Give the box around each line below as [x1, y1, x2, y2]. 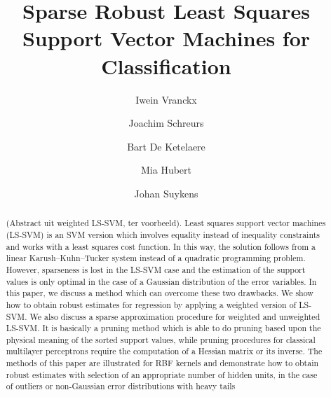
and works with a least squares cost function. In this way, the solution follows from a [6, 240, 316, 252]
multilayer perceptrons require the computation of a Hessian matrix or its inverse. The [6, 345, 323, 357]
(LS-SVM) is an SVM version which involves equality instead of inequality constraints [6, 228, 320, 240]
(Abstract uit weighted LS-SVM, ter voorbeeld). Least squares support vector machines [6, 217, 326, 229]
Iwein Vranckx [135, 92, 197, 106]
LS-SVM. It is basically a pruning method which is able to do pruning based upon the [6, 322, 321, 334]
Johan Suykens [134, 186, 198, 200]
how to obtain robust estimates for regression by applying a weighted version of [6, 298, 297, 310]
